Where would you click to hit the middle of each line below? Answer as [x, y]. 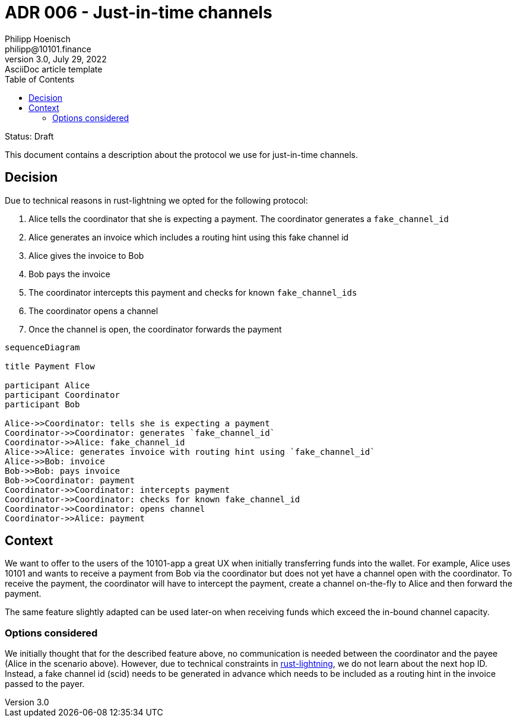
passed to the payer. [45, 684]
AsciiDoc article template [54, 69]
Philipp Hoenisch [38, 39]
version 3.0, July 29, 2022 [56, 59]
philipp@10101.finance [48, 49]
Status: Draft [29, 136]
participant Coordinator [62, 395]
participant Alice [47, 385]
